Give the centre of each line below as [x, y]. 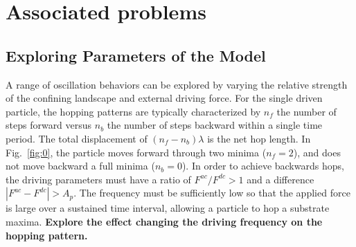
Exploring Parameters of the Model [136, 55]
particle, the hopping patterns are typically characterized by [133, 111]
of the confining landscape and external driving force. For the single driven [164, 98]
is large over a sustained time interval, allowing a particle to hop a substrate [168, 208]
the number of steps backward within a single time [215, 125]
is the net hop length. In [259, 138]
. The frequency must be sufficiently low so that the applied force [212, 193]
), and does [317, 152]
